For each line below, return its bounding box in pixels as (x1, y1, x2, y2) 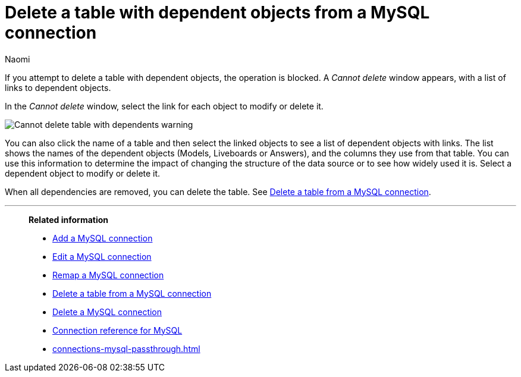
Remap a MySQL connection (52, 269, 164, 280)
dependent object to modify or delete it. (5, 168, 161, 178)
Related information (29, 214, 109, 225)
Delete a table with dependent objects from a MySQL (5, 2, 430, 23)
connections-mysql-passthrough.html (52, 343, 200, 354)
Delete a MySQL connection (52, 306, 162, 317)
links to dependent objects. (5, 82, 111, 93)
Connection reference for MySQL (52, 325, 183, 335)
